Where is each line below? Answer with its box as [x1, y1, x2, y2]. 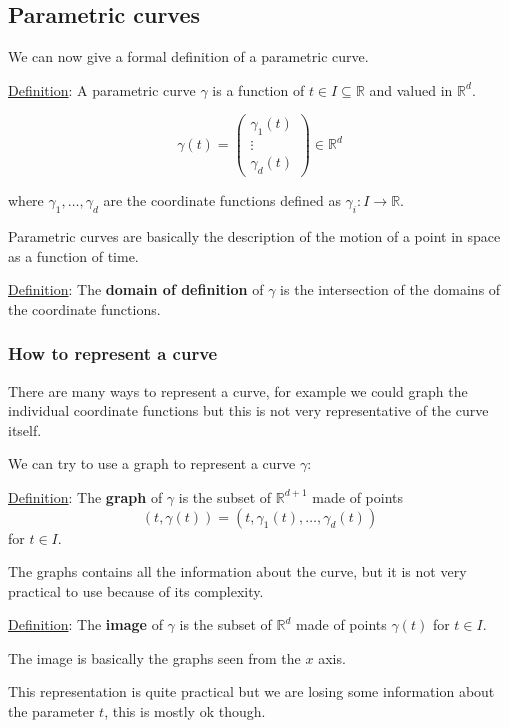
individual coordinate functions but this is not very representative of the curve [8, 400, 489, 421]
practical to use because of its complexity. [8, 580, 264, 601]
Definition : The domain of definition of [8, 279, 264, 300]
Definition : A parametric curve [8, 79, 196, 100]
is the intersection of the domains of [280, 279, 501, 300]
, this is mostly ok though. [104, 701, 266, 722]
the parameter [8, 701, 95, 722]
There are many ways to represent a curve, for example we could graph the [8, 380, 468, 401]
